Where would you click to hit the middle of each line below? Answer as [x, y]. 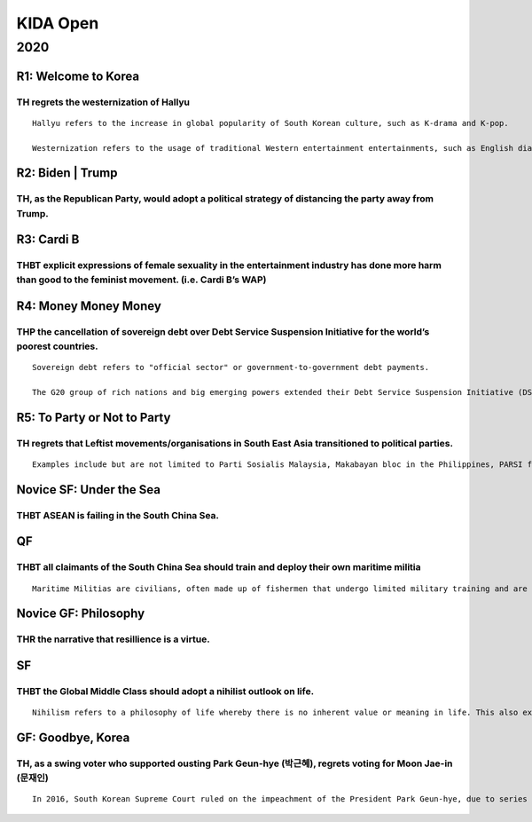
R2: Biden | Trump [67, 173]
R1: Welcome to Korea [78, 76]
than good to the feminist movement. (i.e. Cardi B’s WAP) [141, 280]
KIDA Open [58, 23]
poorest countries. [57, 346]
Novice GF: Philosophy [81, 614]
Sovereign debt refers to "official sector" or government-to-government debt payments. [231, 368]
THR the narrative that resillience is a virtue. [113, 639]
